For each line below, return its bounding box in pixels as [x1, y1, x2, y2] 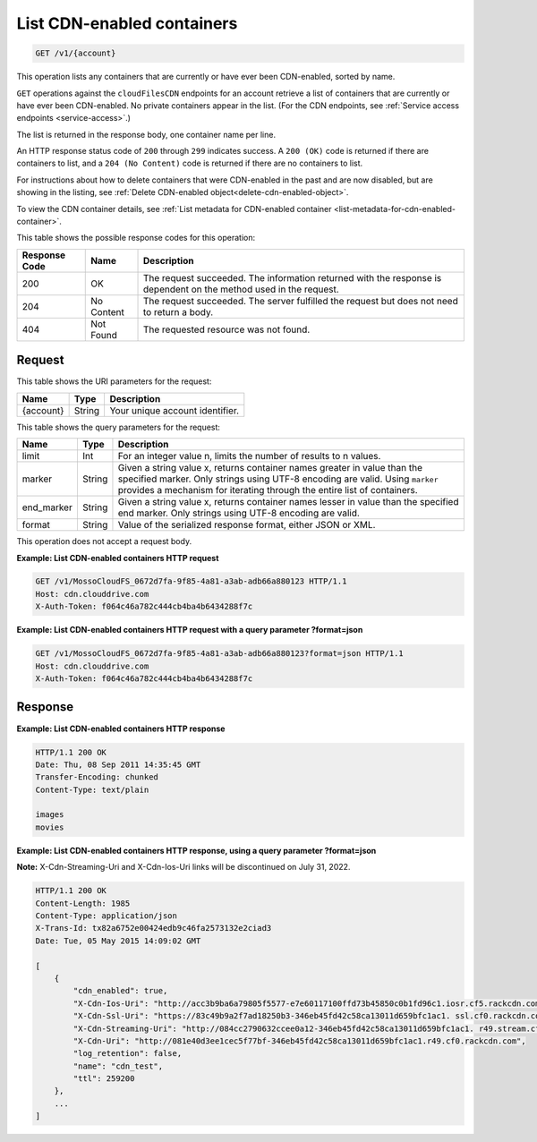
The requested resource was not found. [142, 323, 311, 336]
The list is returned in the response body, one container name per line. [16, 129, 277, 140]
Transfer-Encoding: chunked [35, 772, 158, 782]
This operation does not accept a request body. [16, 536, 192, 547]
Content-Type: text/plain [35, 784, 149, 795]
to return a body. [142, 305, 214, 318]
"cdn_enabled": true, [72, 985, 168, 996]
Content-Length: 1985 [35, 898, 131, 908]
